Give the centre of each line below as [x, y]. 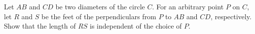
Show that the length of [40, 26]
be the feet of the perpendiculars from [99, 16]
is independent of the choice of [136, 26]
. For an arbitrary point [188, 6]
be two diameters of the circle [100, 6]
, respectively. [231, 16]
